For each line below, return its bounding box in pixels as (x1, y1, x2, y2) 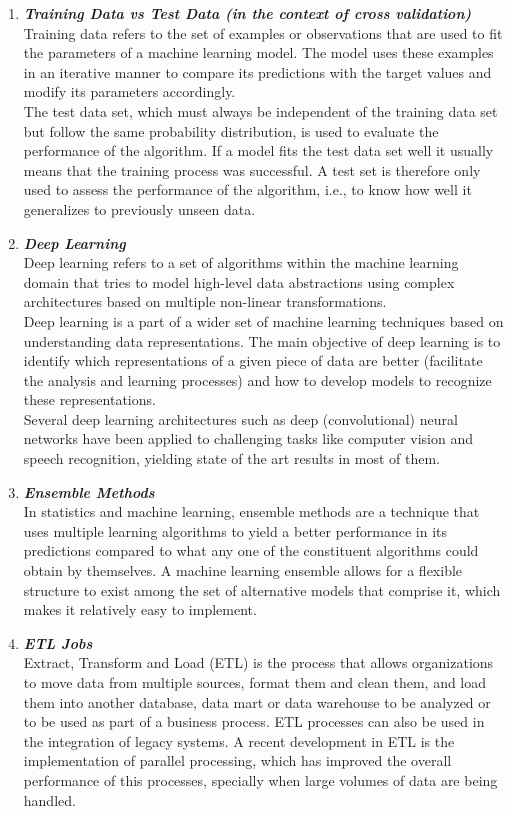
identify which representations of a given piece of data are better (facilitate (23, 350, 483, 371)
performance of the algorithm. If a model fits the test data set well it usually (23, 140, 494, 161)
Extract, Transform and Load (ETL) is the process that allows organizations (23, 652, 494, 673)
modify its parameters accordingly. (23, 81, 236, 102)
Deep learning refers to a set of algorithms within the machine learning (23, 252, 459, 273)
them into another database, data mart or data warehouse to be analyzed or (23, 691, 491, 712)
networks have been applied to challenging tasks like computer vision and (23, 428, 473, 449)
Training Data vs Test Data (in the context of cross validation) (23, 3, 472, 23)
